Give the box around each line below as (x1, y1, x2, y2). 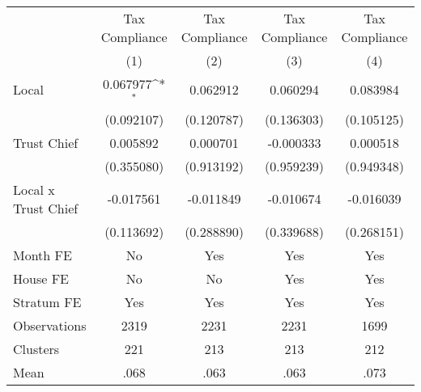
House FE (13, 268, 69, 288)
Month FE (13, 245, 72, 264)
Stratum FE (13, 292, 82, 311)
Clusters (13, 339, 60, 358)
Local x (13, 179, 55, 199)
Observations (13, 315, 87, 335)
